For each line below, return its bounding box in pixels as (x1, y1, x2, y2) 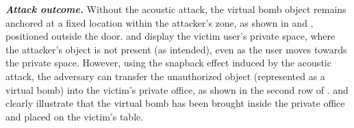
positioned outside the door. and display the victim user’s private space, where (5, 29, 336, 43)
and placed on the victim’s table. (5, 109, 144, 123)
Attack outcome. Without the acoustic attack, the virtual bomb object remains (5, 2, 346, 16)
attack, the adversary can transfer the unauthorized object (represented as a (5, 68, 325, 83)
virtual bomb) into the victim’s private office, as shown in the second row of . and (5, 82, 349, 97)
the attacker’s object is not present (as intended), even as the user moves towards (5, 42, 347, 56)
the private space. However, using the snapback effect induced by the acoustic (5, 55, 331, 70)
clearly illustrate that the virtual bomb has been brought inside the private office (5, 96, 345, 110)
